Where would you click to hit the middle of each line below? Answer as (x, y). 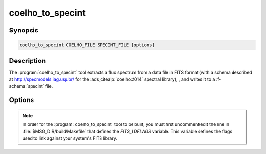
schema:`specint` (27, 86)
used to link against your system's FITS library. (70, 138)
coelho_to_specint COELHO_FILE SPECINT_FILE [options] (87, 45)
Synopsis (24, 30)
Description (28, 61)
